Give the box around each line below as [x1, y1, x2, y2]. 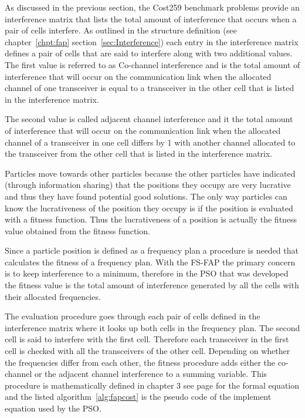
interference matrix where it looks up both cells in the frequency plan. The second [5, 321, 300, 333]
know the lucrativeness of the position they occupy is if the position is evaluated [5, 201, 293, 214]
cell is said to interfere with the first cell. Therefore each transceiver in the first [5, 333, 289, 345]
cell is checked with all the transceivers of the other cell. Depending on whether [5, 345, 290, 357]
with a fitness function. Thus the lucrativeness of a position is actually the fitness [5, 213, 297, 225]
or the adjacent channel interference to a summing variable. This [34, 368, 267, 380]
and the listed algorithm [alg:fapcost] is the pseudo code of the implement [5, 390, 272, 403]
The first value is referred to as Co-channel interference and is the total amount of [5, 58, 300, 70]
